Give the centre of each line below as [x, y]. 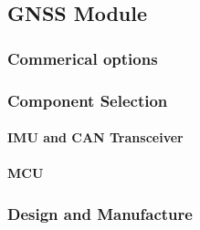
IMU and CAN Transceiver [95, 137]
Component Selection [88, 100]
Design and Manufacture [100, 213]
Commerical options [83, 58]
